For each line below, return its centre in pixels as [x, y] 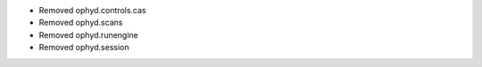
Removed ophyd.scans [81, 23]
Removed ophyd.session [84, 48]
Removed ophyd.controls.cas [92, 10]
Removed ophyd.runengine [88, 34]
